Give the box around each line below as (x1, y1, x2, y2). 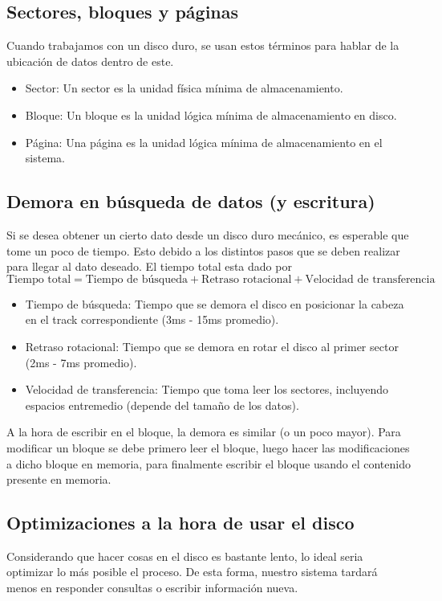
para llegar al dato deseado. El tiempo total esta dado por (6, 258, 292, 275)
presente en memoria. (6, 471, 112, 488)
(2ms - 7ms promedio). (25, 354, 137, 370)
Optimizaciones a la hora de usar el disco (6, 510, 355, 535)
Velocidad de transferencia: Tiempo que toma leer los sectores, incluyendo (25, 381, 389, 398)
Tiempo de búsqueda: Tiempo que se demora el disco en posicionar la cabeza (25, 295, 404, 312)
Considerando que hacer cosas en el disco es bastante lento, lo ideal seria (6, 547, 363, 564)
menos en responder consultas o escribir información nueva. (6, 579, 298, 596)
